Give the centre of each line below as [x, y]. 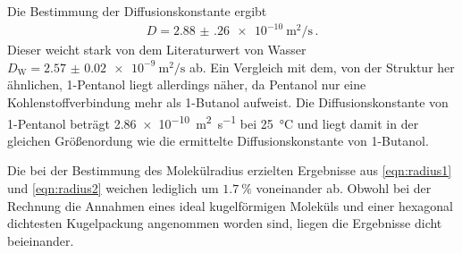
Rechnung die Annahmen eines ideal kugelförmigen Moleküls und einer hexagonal [231, 205]
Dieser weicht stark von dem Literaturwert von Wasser [157, 50]
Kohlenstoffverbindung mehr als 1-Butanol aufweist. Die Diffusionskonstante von [228, 101]
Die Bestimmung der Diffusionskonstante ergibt [137, 11]
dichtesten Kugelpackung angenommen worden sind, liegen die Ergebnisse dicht [225, 223]
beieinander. [41, 240]
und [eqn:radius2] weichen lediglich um [113, 187]
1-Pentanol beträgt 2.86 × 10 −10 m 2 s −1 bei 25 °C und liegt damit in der [213, 122]
